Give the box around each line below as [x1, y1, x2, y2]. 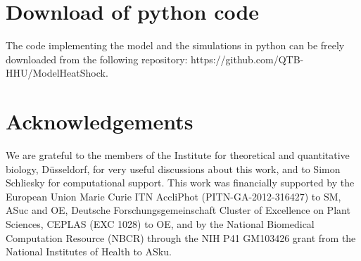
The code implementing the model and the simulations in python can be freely [6, 38, 345, 53]
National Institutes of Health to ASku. [6, 244, 172, 259]
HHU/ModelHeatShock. [6, 65, 108, 80]
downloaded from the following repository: [6, 51, 188, 66]
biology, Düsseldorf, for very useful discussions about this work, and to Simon [6, 161, 341, 176]
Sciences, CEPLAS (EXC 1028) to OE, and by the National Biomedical [6, 217, 315, 231]
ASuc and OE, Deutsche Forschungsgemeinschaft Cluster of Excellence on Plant [6, 203, 350, 217]
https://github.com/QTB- [191, 51, 304, 66]
